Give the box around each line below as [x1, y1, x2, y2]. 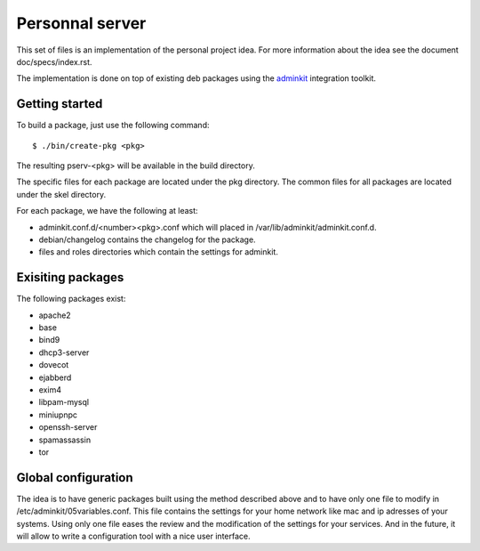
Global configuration [16, 470, 133, 485]
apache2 [38, 310, 71, 320]
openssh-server [38, 422, 98, 433]
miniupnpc [38, 409, 78, 420]
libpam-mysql [38, 397, 89, 408]
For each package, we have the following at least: [16, 206, 199, 216]
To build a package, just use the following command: [16, 120, 210, 131]
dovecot [38, 360, 69, 370]
